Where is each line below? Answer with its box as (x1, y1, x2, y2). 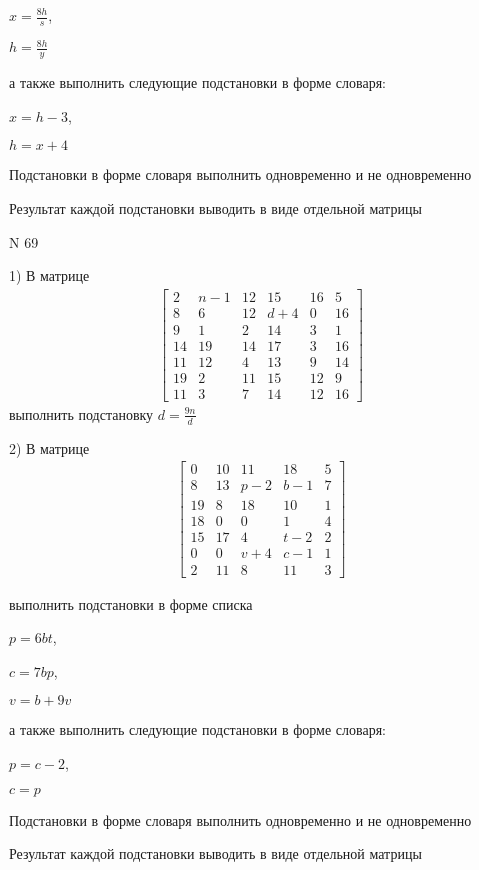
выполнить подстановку (9, 403, 154, 424)
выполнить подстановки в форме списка (9, 593, 253, 614)
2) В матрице (9, 437, 90, 458)
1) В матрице (9, 265, 90, 286)
